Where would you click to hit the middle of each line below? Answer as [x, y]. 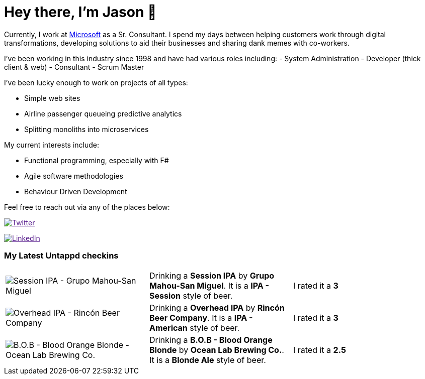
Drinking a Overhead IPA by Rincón [217, 307]
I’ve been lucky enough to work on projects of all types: [96, 82]
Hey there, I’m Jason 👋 [80, 12]
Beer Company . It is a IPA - [201, 318]
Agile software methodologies [74, 176]
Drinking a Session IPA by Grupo [212, 275]
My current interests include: [52, 145]
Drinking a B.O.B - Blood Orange [211, 340]
